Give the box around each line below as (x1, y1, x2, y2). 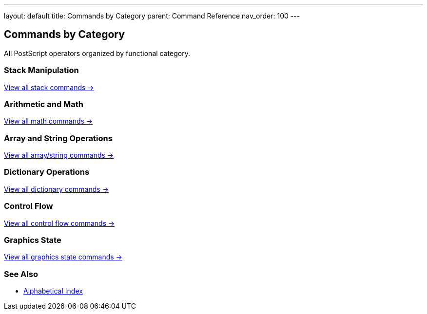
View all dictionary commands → (4, 185, 109, 193)
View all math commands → (4, 117, 93, 126)
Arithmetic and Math (4, 99, 84, 109)
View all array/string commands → (4, 151, 114, 160)
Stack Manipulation (4, 65, 79, 75)
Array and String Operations (4, 133, 113, 143)
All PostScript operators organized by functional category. (4, 49, 190, 57)
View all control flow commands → (4, 219, 115, 227)
